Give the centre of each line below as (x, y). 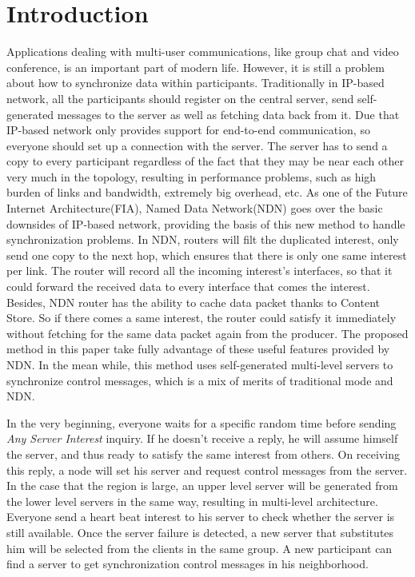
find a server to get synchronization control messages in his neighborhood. (188, 564)
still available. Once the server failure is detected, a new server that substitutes (200, 532)
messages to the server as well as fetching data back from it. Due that (228, 114)
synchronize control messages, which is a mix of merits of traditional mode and (200, 380)
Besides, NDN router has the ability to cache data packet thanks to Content (194, 302)
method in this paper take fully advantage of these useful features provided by (198, 349)
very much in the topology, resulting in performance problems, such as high (192, 176)
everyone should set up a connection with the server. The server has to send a (197, 145)
